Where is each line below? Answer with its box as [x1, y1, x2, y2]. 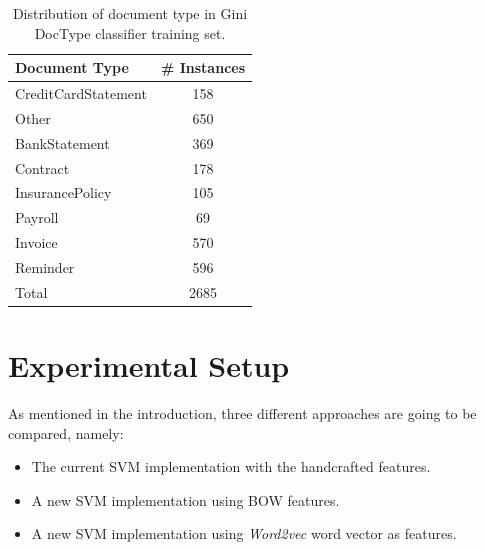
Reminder [15, 256, 75, 277]
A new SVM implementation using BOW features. [31, 489, 340, 510]
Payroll [15, 207, 59, 228]
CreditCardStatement [15, 83, 147, 104]
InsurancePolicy [15, 182, 112, 203]
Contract [15, 157, 70, 178]
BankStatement [15, 132, 110, 153]
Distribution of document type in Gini [12, 3, 248, 23]
